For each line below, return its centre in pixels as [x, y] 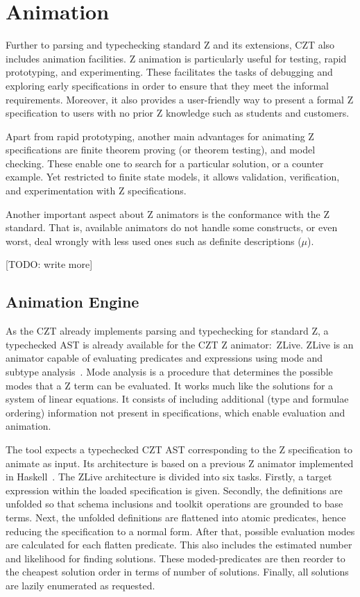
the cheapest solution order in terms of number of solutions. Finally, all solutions [177, 572]
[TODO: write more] [49, 264]
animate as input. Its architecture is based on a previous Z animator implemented [180, 463]
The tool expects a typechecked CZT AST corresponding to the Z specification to [179, 449]
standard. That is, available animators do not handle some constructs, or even [172, 227]
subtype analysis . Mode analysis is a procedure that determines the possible [169, 372]
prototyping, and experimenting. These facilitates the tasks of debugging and [169, 72]
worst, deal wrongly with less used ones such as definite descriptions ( [154, 241]
